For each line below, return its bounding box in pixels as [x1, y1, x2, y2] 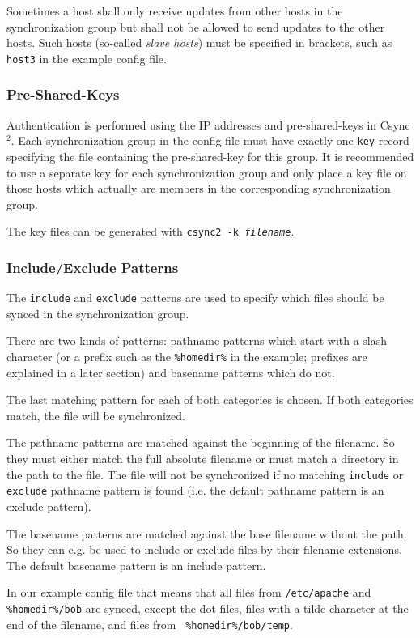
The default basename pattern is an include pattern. [6, 556, 266, 573]
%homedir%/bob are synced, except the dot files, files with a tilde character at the [6, 599, 409, 616]
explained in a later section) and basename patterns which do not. [6, 364, 335, 381]
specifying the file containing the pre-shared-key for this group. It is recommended [6, 147, 414, 164]
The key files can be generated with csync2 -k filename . [6, 223, 295, 240]
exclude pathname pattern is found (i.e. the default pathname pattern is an [6, 482, 384, 499]
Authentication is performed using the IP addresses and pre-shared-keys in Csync [6, 116, 410, 133]
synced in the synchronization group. [6, 304, 189, 321]
